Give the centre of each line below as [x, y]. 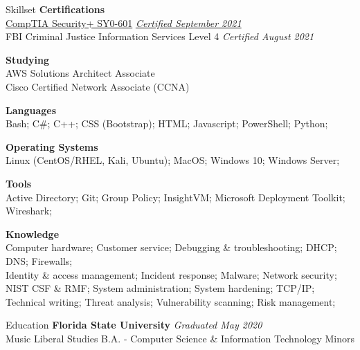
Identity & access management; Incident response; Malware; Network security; [171, 274]
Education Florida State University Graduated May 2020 [134, 325]
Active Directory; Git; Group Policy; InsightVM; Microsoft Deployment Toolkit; [175, 197]
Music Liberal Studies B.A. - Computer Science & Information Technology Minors [180, 338]
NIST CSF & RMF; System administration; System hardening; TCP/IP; [160, 288]
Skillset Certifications [55, 9]
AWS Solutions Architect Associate [80, 73]
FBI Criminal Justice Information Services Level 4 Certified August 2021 [160, 36]
